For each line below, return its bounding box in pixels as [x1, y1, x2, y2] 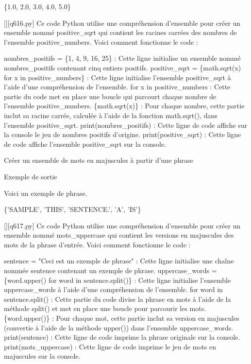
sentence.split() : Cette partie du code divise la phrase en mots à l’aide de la [4, 294, 231, 304]
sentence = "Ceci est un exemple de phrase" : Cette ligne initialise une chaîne [4, 256, 234, 266]
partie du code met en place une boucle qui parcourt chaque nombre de [4, 91, 217, 101]
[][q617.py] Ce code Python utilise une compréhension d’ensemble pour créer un [4, 220, 241, 230]
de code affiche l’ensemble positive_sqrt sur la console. [4, 139, 167, 149]
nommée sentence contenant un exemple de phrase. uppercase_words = [4, 265, 217, 276]
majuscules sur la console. [4, 351, 81, 361]
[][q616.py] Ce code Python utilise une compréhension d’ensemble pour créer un [4, 17, 241, 28]
